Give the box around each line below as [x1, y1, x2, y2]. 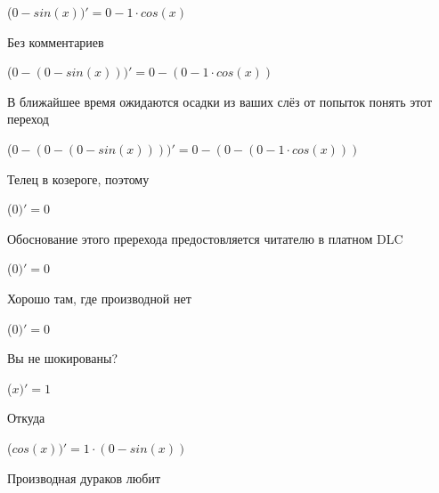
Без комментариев [7, 32, 104, 51]
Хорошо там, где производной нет [7, 288, 191, 307]
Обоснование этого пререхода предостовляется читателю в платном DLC [7, 229, 403, 247]
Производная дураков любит [7, 468, 161, 487]
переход [7, 109, 49, 128]
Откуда [7, 408, 45, 427]
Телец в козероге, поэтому [7, 169, 150, 188]
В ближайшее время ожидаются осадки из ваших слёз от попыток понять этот [7, 92, 433, 110]
